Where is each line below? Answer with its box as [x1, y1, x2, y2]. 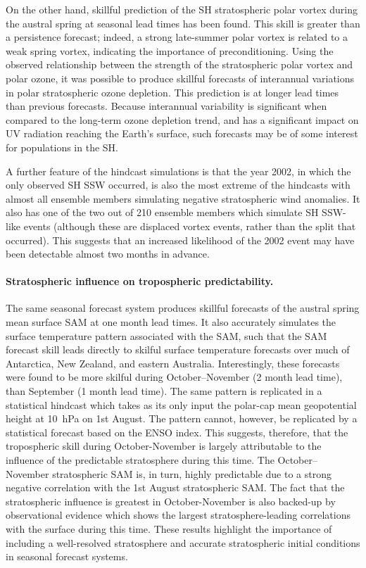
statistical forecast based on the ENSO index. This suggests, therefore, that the [6, 424, 348, 439]
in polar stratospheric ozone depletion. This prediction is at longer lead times [6, 84, 339, 99]
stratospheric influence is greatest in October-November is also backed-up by [6, 493, 336, 508]
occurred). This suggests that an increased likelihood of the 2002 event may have [6, 232, 355, 247]
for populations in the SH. [6, 139, 118, 154]
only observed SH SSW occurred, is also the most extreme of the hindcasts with [6, 177, 351, 192]
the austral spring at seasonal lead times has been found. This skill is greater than [6, 15, 360, 30]
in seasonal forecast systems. [6, 549, 128, 564]
